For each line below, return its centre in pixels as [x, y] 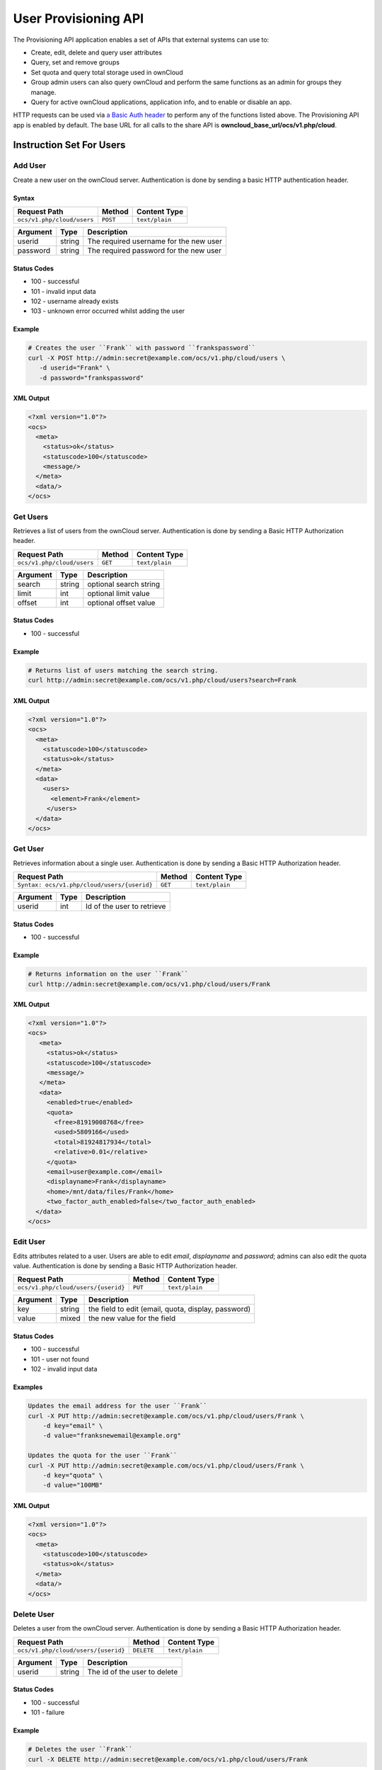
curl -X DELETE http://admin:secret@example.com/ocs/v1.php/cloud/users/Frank [168, 1759]
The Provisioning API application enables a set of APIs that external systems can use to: [141, 40]
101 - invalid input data [63, 291]
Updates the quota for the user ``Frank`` [103, 1456]
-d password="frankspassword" [92, 378]
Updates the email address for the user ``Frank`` [118, 1406]
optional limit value [118, 593]
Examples [28, 1387]
